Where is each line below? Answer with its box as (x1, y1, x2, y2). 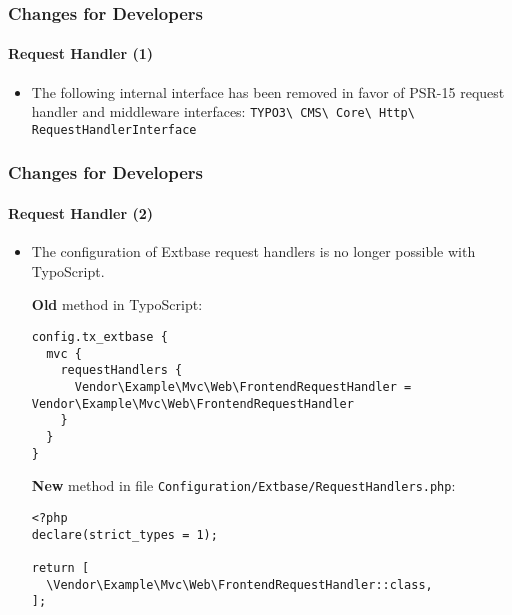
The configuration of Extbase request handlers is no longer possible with (31, 241, 476, 262)
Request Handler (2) (8, 202, 153, 223)
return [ (31, 560, 90, 575)
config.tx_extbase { (31, 329, 168, 344)
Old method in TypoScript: (31, 294, 203, 315)
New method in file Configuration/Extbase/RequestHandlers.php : (31, 475, 456, 496)
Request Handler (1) (8, 43, 153, 64)
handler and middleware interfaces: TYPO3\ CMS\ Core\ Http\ (31, 101, 415, 122)
